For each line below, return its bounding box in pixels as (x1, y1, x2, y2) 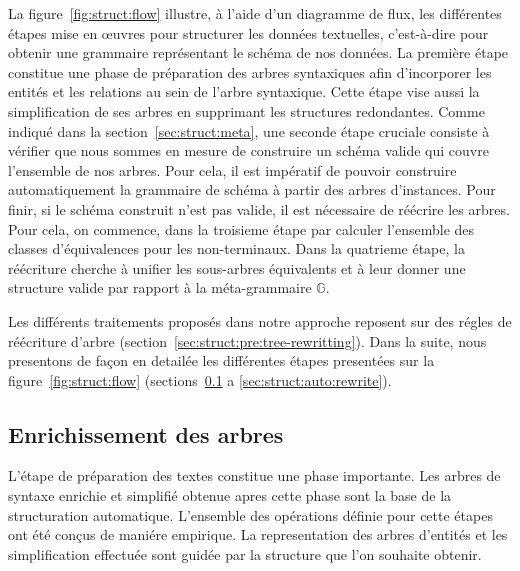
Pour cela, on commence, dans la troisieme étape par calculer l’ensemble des (8, 218, 475, 239)
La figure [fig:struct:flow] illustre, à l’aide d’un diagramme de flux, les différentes (8, 3, 502, 23)
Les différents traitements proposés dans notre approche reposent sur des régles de (8, 310, 512, 331)
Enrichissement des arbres (8, 418, 284, 449)
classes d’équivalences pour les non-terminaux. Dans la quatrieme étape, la (8, 238, 465, 259)
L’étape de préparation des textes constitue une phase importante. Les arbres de (8, 465, 501, 486)
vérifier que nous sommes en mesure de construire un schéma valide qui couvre (8, 140, 489, 161)
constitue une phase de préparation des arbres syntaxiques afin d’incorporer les (8, 61, 492, 82)
